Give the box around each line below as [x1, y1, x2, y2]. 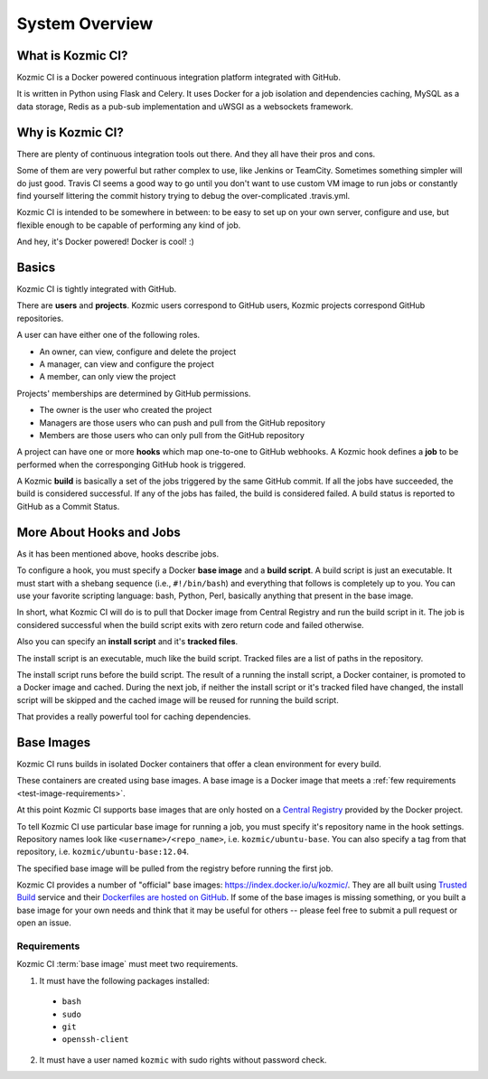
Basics [16, 259, 56, 275]
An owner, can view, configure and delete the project [39, 346, 237, 357]
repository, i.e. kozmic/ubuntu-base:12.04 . [16, 846, 190, 858]
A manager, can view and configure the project [39, 358, 214, 370]
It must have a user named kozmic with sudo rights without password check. [39, 1054, 327, 1065]
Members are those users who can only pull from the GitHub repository [39, 429, 305, 440]
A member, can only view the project [39, 371, 176, 382]
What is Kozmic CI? [16, 48, 128, 63]
